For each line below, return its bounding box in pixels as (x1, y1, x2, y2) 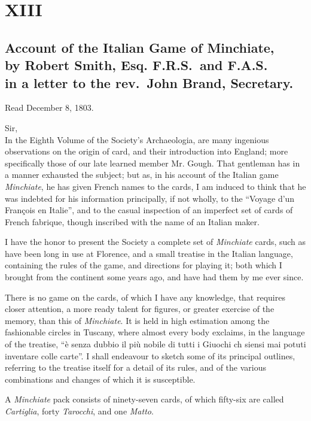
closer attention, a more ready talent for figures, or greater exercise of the (5, 302, 275, 315)
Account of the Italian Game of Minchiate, (5, 38, 275, 56)
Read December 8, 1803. (5, 101, 94, 114)
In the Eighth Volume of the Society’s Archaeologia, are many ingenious (5, 133, 269, 146)
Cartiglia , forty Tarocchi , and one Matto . (5, 405, 154, 417)
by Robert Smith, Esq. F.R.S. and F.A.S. (5, 56, 268, 74)
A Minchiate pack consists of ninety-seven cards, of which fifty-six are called (5, 393, 284, 405)
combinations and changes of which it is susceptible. (5, 372, 196, 385)
